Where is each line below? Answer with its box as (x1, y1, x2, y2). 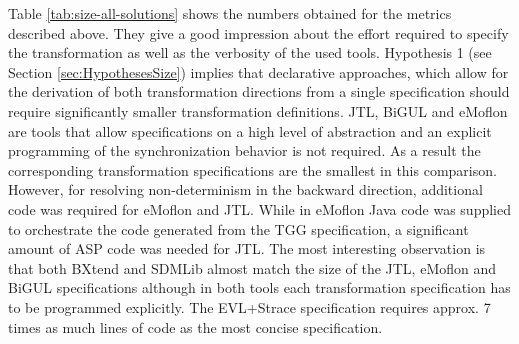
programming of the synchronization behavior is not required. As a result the (8, 140, 481, 161)
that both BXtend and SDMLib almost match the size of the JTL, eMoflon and (8, 257, 497, 278)
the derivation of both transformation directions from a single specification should (8, 81, 510, 102)
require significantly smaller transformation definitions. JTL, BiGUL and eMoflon (8, 100, 508, 121)
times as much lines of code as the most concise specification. (8, 316, 383, 337)
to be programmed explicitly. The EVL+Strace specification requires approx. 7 (8, 296, 491, 317)
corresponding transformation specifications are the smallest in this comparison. (8, 159, 497, 180)
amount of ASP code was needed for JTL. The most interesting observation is (8, 238, 486, 259)
